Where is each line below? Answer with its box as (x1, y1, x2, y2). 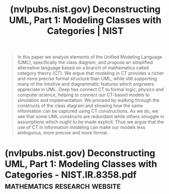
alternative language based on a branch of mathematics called (17, 65, 149, 71)
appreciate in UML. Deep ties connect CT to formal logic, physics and (17, 87, 164, 93)
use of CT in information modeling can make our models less (17, 124, 146, 130)
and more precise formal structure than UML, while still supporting (17, 75, 157, 82)
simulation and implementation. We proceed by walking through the (17, 97, 160, 103)
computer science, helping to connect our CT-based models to (17, 92, 150, 98)
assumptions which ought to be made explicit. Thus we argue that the (17, 119, 164, 125)
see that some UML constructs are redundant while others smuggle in (17, 114, 164, 120)
